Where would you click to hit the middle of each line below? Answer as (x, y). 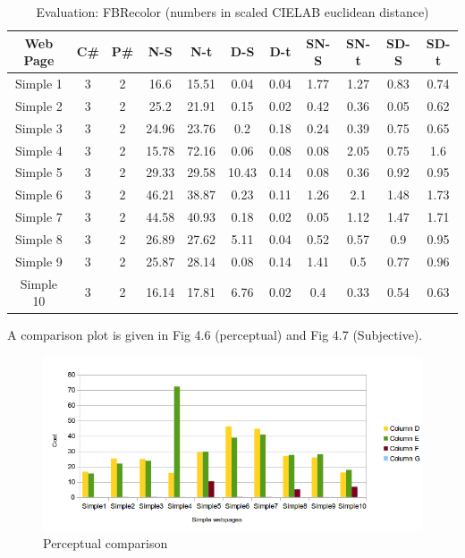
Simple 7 (38, 217)
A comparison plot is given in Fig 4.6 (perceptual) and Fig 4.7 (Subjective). (215, 335)
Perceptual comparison (106, 543)
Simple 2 (38, 105)
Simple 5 (38, 172)
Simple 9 (38, 261)
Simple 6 (38, 194)
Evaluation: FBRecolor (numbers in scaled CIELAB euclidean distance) (232, 12)
